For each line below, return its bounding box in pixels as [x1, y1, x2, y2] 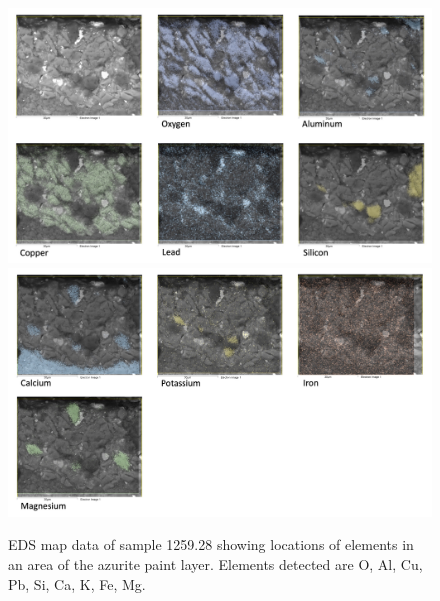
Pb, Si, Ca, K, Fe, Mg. [8, 573, 146, 594]
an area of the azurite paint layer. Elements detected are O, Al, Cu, [8, 553, 423, 574]
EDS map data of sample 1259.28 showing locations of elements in [8, 534, 414, 555]
